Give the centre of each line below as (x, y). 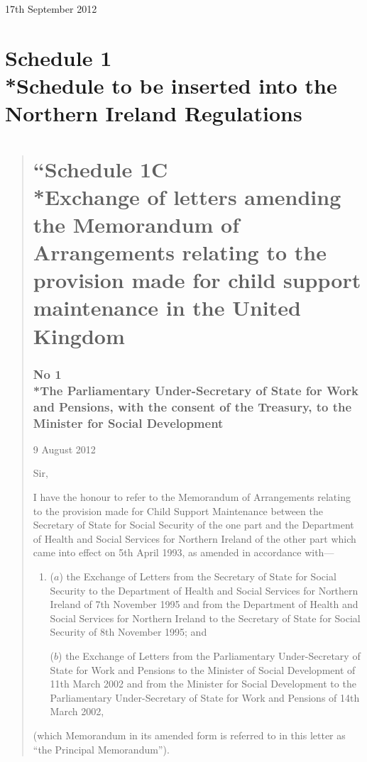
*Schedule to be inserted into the (171, 85)
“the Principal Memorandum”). (101, 749)
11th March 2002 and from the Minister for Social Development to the (203, 684)
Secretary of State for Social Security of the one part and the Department (193, 525)
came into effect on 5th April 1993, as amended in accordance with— (183, 552)
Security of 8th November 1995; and (128, 632)
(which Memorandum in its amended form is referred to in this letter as (189, 735)
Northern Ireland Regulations (154, 113)
